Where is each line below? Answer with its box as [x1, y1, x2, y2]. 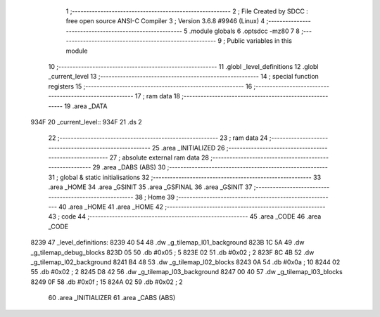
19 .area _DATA [64, 102, 108, 110]
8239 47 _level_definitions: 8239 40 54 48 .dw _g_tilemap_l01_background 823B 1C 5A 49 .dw [30, 238, 305, 247]
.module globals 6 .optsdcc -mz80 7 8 [189, 27, 300, 35]
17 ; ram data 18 [134, 92, 181, 101]
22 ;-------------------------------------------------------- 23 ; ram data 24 [48, 134, 268, 142]
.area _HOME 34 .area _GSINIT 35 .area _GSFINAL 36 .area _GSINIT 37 [48, 183, 253, 191]
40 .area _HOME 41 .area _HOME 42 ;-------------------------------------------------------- [58, 202, 326, 211]
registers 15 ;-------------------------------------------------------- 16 [48, 82, 253, 91]
